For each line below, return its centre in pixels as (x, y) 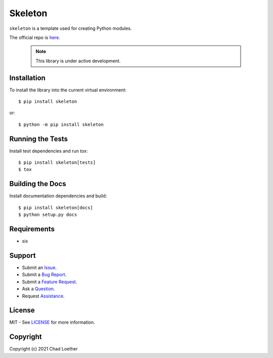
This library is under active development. (78, 61)
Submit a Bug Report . (44, 275)
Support (22, 255)
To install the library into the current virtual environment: (68, 90)
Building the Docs (38, 184)
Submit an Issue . (39, 267)
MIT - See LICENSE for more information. (52, 322)
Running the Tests (39, 139)
